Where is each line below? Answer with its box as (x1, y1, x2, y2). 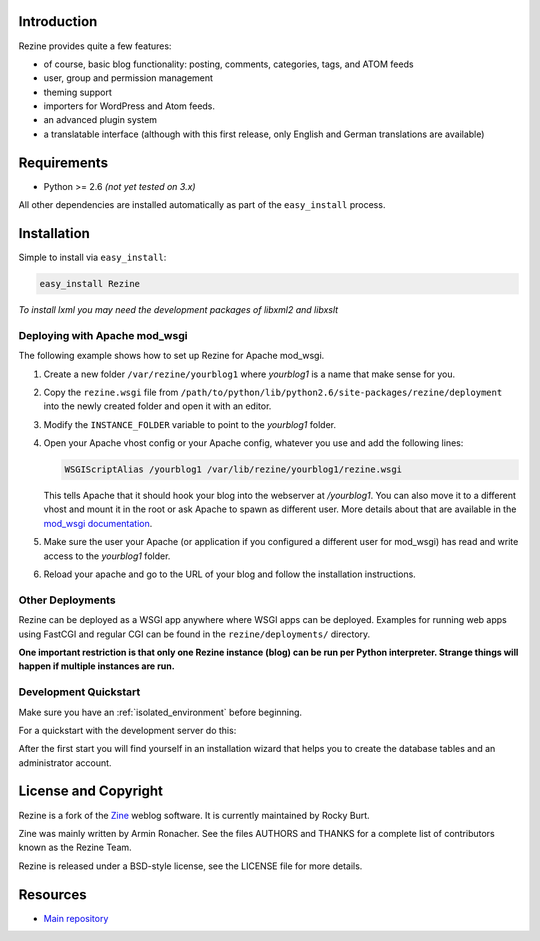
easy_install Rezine (39, 278, 140, 290)
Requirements (18, 154, 109, 171)
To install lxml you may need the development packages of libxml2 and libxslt (18, 304, 339, 316)
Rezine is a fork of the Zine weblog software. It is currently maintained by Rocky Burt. (18, 809, 370, 821)
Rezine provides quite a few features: (18, 40, 172, 52)
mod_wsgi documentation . (43, 517, 153, 529)
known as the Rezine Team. (18, 841, 132, 854)
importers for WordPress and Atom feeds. (43, 100, 215, 112)
